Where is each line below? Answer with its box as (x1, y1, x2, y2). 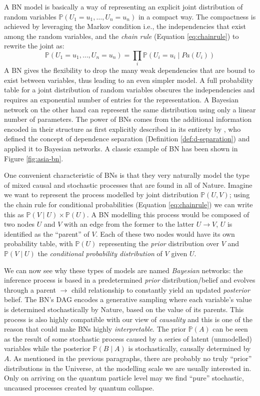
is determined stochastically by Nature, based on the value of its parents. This (4, 304, 244, 314)
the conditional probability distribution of (37, 248, 162, 258)
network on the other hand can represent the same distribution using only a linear (4, 104, 256, 114)
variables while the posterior (4, 343, 90, 354)
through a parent (4, 284, 56, 295)
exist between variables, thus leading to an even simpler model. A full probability (4, 74, 253, 85)
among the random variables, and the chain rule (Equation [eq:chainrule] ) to (4, 30, 239, 41)
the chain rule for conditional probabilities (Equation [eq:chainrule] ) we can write (4, 199, 253, 210)
